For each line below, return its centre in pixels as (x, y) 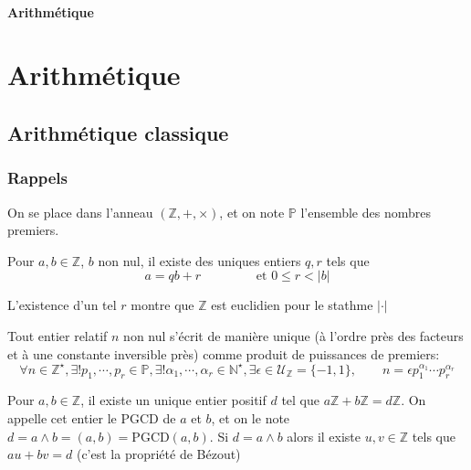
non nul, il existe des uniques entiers (199, 260)
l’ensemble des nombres (366, 212)
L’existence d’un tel (62, 305)
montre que (162, 305)
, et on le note (251, 418)
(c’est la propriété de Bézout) (158, 454)
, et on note (252, 212)
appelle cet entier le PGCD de (92, 418)
